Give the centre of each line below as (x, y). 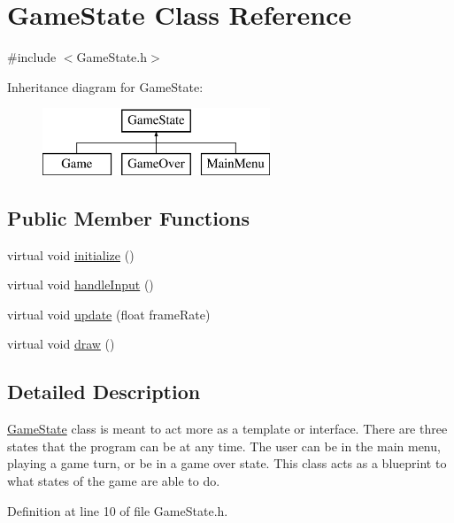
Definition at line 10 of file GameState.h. (118, 510)
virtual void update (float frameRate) (109, 314)
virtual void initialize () (71, 254)
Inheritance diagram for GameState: (105, 86)
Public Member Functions (128, 217)
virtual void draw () (61, 344)
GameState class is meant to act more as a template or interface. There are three (227, 429)
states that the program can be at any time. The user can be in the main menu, (224, 446)
